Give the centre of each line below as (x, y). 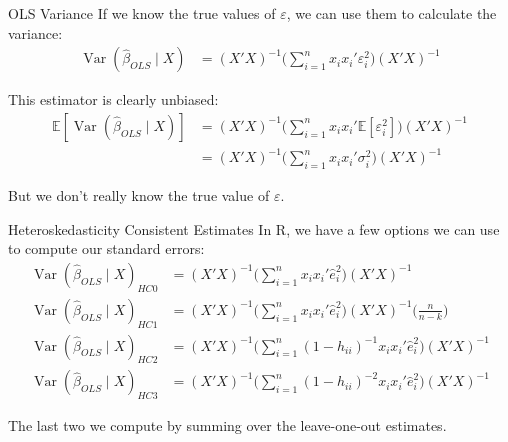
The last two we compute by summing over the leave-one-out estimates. (227, 425)
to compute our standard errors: (106, 248)
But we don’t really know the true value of (139, 195)
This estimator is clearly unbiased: (113, 99)
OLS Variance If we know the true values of (142, 13)
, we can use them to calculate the (391, 13)
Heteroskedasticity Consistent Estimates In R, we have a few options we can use (254, 228)
